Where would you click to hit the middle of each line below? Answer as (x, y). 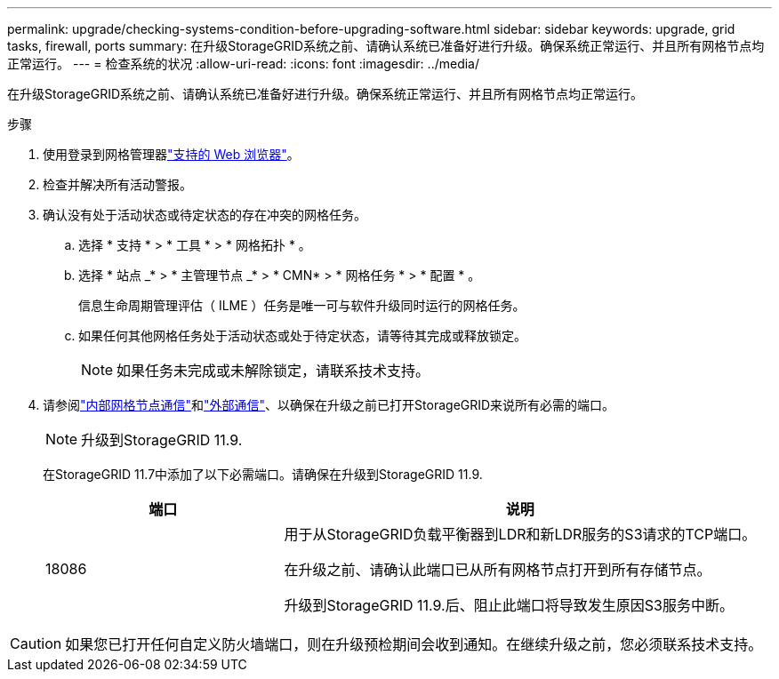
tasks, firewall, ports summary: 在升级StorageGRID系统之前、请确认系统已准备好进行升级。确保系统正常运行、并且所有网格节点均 (386, 46)
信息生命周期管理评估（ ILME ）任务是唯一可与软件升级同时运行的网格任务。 (302, 305)
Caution (36, 643)
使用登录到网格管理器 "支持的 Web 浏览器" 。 (171, 154)
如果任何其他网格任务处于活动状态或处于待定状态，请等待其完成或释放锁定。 (302, 336)
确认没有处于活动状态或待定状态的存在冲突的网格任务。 (205, 215)
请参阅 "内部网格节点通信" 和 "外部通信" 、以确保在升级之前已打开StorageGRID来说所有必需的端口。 (329, 405)
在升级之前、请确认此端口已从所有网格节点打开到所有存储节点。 (498, 570)
